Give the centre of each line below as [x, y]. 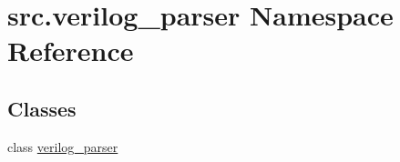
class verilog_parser [63, 146]
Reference [71, 51]
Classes [42, 108]
